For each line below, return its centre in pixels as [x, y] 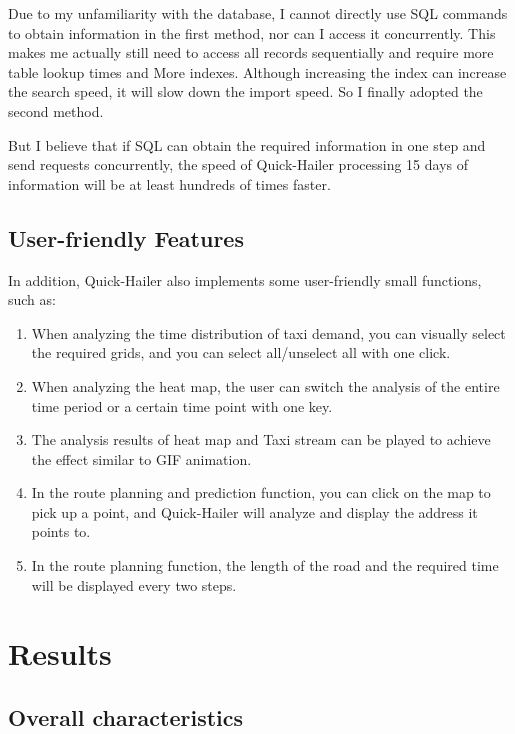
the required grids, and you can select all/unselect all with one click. [241, 352]
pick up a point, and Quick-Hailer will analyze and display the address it [254, 511]
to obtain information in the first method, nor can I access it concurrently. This [252, 32]
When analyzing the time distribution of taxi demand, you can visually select [268, 332]
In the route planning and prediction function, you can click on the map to [261, 492]
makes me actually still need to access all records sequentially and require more [251, 52]
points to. [61, 531]
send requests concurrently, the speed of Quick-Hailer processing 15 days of [238, 164]
